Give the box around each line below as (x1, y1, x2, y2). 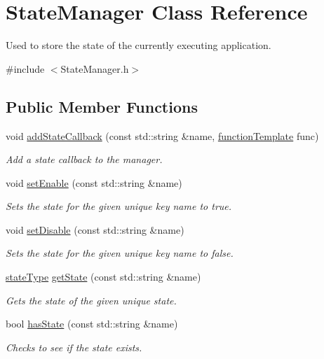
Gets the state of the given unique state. (6, 293, 177, 307)
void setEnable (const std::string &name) (6, 175, 182, 190)
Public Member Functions (6, 95, 198, 117)
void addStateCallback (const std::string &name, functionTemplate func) (6, 128, 319, 143)
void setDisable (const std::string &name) (6, 222, 184, 237)
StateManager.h (60, 61, 129, 76)
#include (6, 61, 45, 76)
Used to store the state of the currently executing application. (6, 38, 271, 52)
